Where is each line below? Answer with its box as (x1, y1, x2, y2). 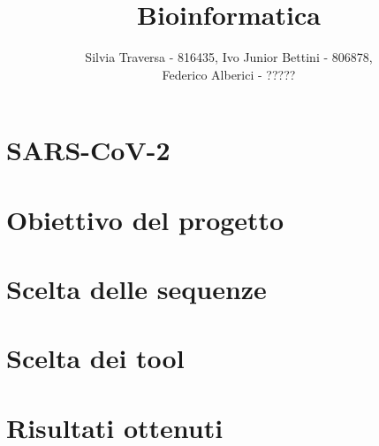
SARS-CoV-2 (6, 132, 171, 168)
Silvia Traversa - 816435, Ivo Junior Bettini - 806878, (85, 48, 373, 66)
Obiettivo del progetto (6, 201, 284, 237)
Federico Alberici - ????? (162, 65, 296, 83)
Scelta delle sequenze (6, 271, 267, 307)
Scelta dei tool (6, 340, 185, 376)
